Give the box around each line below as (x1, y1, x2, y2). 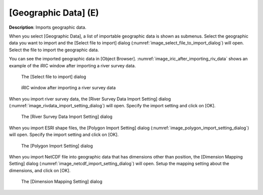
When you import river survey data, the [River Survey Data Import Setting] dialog (9, 96, 171, 102)
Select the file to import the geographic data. (9, 47, 99, 53)
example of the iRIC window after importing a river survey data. (9, 62, 136, 68)
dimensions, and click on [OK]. (9, 167, 71, 173)
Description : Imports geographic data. (9, 24, 87, 30)
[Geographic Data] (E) (9, 7, 99, 18)
